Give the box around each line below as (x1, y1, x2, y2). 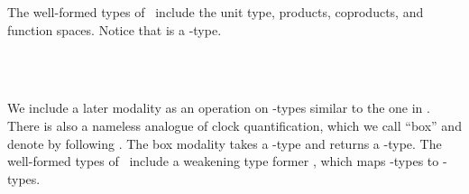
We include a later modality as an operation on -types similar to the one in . (7, 98, 430, 117)
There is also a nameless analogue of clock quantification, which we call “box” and (7, 115, 462, 134)
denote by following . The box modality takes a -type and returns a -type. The (7, 134, 442, 152)
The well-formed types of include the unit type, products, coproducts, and (7, 3, 424, 21)
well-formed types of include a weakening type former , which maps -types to (7, 152, 439, 171)
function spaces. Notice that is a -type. (7, 20, 222, 39)
